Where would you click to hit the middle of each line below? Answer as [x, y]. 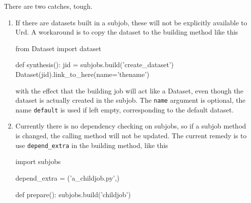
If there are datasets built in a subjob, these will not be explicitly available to [131, 22]
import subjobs [38, 161]
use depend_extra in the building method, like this [92, 145]
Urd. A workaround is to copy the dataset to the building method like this [127, 32]
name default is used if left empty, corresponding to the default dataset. [125, 109]
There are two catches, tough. [48, 6]
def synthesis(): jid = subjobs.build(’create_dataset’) [95, 65]
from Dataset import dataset [58, 48]
